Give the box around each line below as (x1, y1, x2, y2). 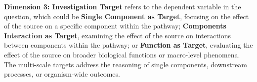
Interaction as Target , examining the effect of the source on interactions (4, 30, 231, 40)
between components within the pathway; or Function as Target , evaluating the (4, 40, 253, 50)
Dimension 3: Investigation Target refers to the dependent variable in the (4, 1, 241, 11)
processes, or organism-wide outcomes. (4, 69, 120, 79)
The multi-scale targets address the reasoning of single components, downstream (4, 59, 247, 69)
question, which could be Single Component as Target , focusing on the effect (4, 11, 249, 21)
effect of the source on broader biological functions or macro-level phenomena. (4, 49, 240, 59)
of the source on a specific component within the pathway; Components (4, 21, 226, 31)
